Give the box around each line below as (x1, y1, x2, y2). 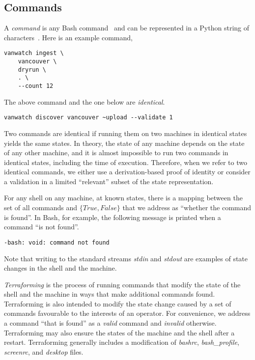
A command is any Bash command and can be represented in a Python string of (4, 23, 250, 33)
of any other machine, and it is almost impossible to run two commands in (4, 147, 228, 158)
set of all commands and (4, 202, 78, 213)
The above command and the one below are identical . (4, 96, 165, 107)
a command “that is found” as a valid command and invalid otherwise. (4, 318, 217, 328)
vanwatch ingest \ (4, 50, 64, 57)
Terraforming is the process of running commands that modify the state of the (4, 279, 241, 289)
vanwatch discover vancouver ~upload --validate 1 (4, 114, 173, 121)
